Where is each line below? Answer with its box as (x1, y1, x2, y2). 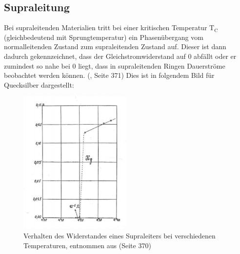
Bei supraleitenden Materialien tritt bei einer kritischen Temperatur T (4, 22, 215, 33)
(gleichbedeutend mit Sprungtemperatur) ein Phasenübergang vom (4, 32, 203, 42)
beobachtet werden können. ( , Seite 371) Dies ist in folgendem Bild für (4, 70, 215, 80)
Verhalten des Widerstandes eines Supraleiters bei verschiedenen (23, 230, 216, 240)
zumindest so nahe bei (4, 60, 70, 71)
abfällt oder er (194, 51, 237, 61)
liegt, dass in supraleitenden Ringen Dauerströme (78, 60, 225, 71)
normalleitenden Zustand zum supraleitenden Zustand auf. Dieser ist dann (4, 41, 226, 52)
